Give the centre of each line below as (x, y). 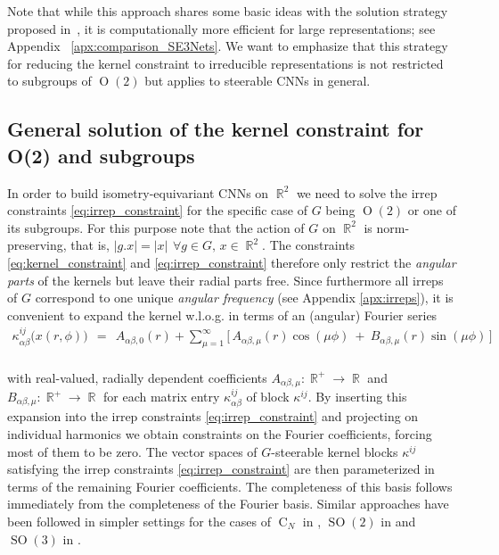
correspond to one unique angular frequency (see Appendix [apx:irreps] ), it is (244, 298)
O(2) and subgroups (101, 155)
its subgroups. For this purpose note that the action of (156, 227)
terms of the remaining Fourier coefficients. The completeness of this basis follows (230, 486)
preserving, (37, 245)
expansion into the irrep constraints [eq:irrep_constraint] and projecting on (213, 416)
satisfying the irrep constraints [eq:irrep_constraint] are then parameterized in (221, 469)
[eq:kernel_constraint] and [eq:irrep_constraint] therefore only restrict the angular (232, 262)
